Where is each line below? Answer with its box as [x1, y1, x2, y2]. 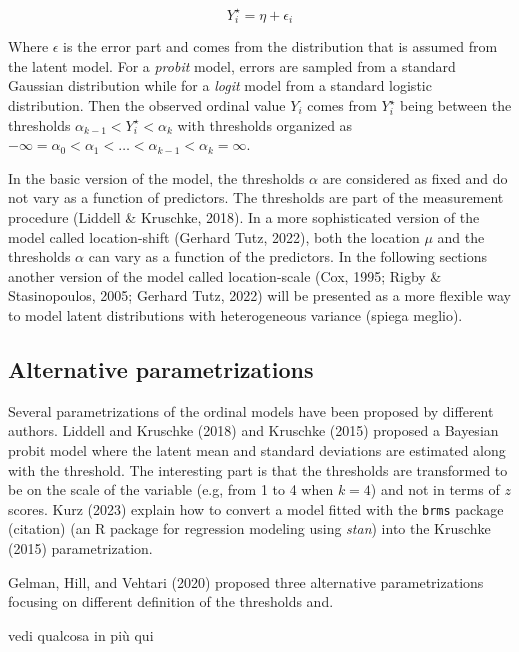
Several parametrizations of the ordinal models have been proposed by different [8, 400, 494, 421]
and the [437, 226, 485, 247]
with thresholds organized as [177, 114, 353, 135]
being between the [400, 95, 512, 116]
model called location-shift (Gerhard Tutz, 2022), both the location [8, 226, 420, 247]
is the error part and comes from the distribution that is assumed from [63, 36, 498, 57]
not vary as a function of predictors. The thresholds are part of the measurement [8, 187, 504, 208]
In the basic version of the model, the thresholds [8, 167, 305, 188]
